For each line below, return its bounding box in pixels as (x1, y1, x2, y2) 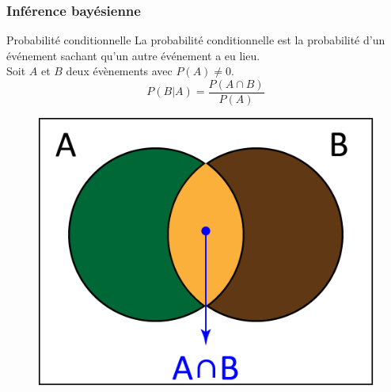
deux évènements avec (66, 63, 173, 79)
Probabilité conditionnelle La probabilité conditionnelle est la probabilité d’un (6, 32, 385, 48)
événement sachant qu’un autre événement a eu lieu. (6, 47, 260, 63)
